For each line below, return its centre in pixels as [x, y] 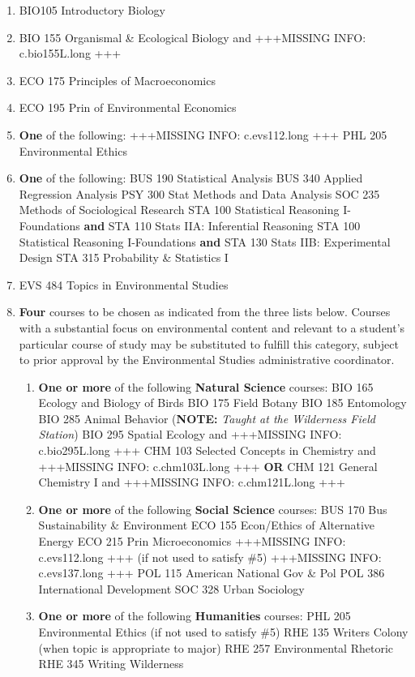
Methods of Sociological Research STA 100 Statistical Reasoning [179, 210]
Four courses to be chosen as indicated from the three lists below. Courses [205, 312]
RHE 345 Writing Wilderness [111, 664]
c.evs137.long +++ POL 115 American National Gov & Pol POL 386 [212, 573]
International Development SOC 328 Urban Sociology [171, 588]
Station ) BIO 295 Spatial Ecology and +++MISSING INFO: [190, 434]
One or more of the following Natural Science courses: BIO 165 [206, 386]
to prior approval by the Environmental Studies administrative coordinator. [207, 360]
